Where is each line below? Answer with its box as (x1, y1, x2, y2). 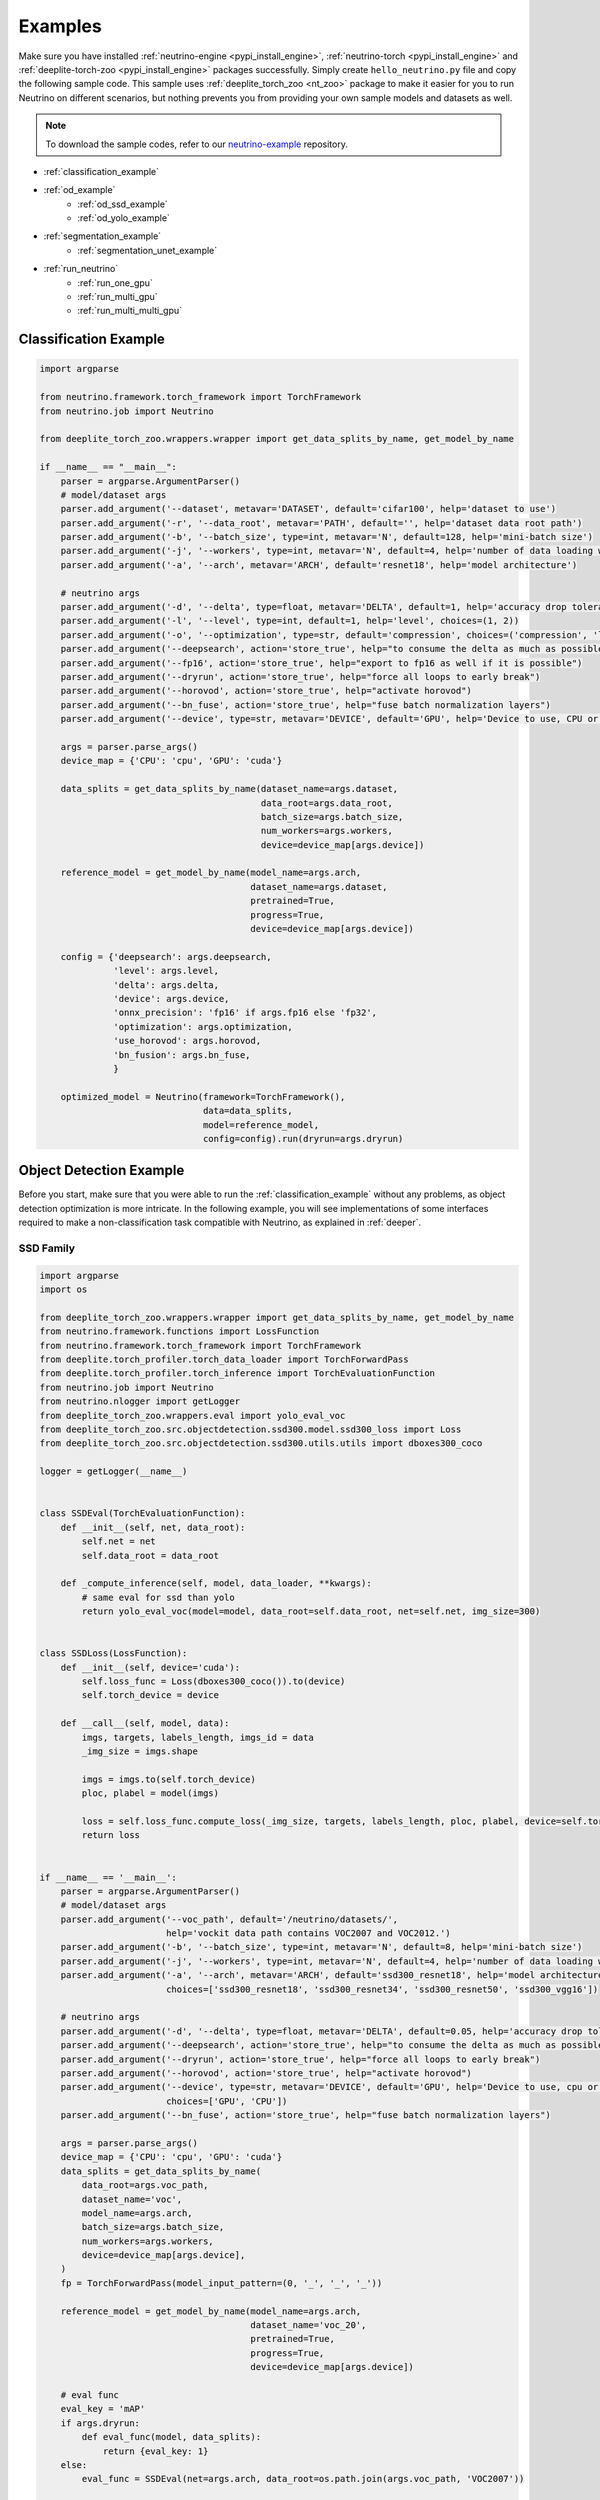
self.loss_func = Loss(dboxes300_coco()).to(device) (81, 1676, 346, 1687)
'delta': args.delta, (113, 979, 220, 990)
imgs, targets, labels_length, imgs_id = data (81, 1731, 314, 1743)
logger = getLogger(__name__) (39, 1466, 188, 1477)
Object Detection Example (18, 1162, 185, 1179)
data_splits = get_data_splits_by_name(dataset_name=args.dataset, (60, 783, 399, 795)
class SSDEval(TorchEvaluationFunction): (39, 1508, 246, 1519)
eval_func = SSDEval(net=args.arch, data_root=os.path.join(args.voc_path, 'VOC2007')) (81, 2473, 525, 2485)
